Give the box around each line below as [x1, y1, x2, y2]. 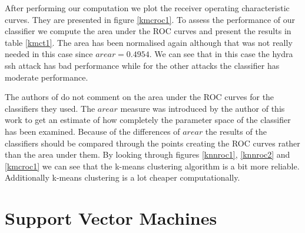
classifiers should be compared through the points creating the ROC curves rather [5, 137, 300, 149]
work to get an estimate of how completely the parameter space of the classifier [5, 114, 291, 126]
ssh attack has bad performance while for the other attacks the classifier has [5, 59, 280, 71]
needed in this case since [5, 48, 93, 60]
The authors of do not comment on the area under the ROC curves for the [5, 91, 274, 103]
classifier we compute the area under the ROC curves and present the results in [5, 25, 291, 37]
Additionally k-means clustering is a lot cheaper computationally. [5, 171, 240, 184]
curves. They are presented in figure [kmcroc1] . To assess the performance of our [5, 13, 296, 25]
